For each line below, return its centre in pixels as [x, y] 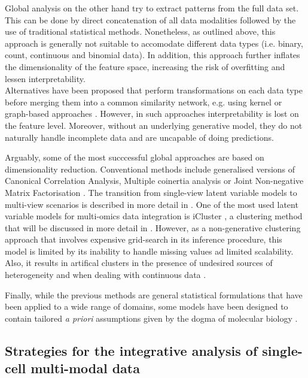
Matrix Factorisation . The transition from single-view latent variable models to [151, 192]
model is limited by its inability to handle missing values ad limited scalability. [149, 251]
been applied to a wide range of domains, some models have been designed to [147, 306]
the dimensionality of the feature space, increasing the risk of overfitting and [145, 66]
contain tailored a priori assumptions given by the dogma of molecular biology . [151, 318]
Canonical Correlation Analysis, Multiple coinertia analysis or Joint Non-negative [154, 181]
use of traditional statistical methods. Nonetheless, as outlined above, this [140, 31]
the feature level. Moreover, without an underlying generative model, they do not [154, 125]
